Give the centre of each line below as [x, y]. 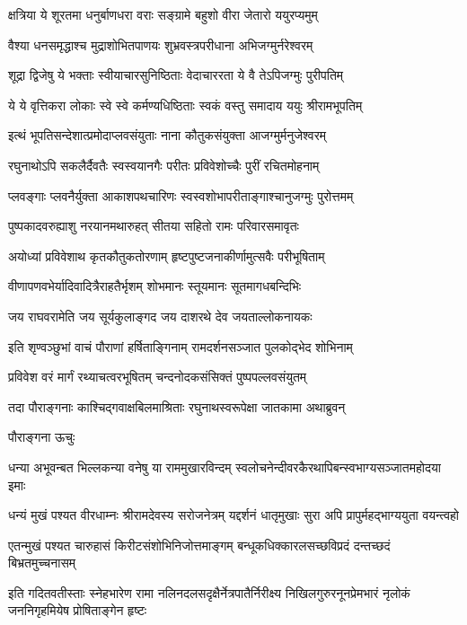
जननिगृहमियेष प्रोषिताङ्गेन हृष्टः [78, 610]
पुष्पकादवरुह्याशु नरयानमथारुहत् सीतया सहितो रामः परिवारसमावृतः [154, 226]
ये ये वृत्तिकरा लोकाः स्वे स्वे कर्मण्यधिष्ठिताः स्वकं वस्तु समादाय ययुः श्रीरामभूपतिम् [185, 105]
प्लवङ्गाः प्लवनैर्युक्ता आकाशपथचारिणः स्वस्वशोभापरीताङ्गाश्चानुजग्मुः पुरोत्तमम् [181, 195]
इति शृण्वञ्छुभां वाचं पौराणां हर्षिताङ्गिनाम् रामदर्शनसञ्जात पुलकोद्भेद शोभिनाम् [181, 346]
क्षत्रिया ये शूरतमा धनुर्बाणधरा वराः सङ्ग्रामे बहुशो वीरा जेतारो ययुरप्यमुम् [163, 14]
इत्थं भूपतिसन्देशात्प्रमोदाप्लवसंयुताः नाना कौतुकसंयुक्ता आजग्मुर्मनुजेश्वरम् [167, 135]
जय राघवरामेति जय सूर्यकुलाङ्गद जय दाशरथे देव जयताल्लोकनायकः [160, 316]
